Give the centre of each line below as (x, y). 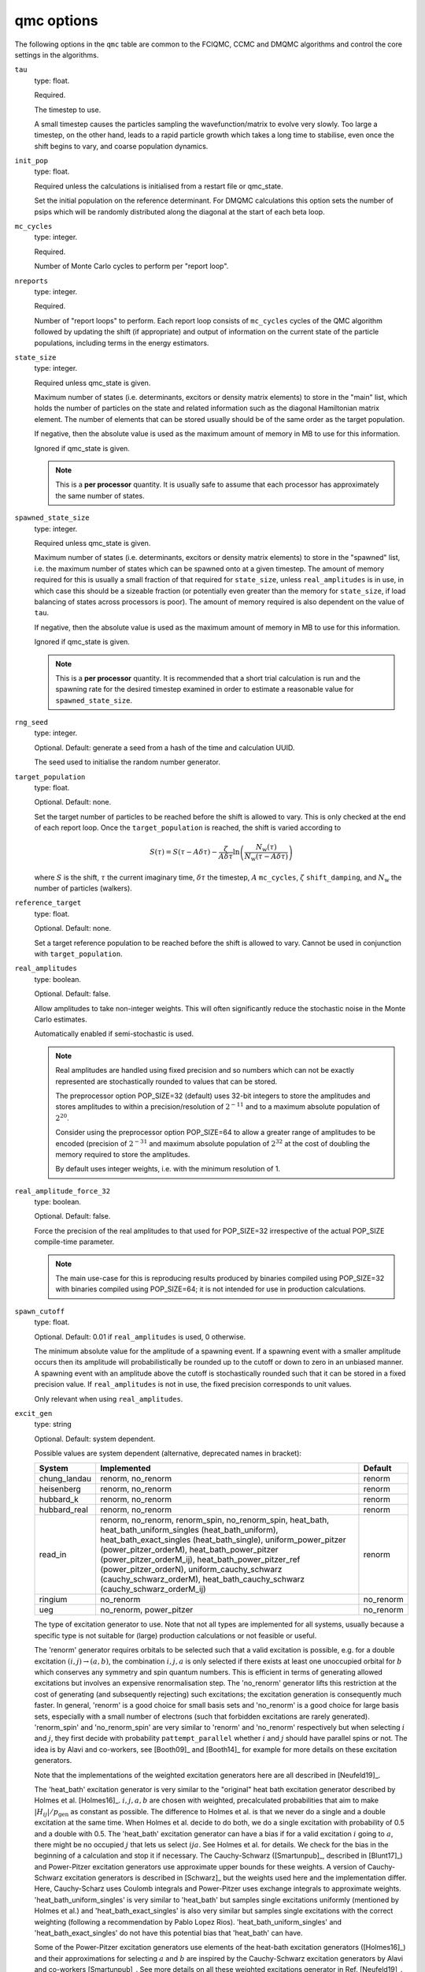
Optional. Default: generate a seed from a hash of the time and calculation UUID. (164, 747)
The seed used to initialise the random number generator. (127, 762)
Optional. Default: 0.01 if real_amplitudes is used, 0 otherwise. (140, 1336)
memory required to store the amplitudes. (123, 1154)
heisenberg (60, 1489)
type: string (53, 1425)
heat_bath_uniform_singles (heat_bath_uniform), (189, 1530)
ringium (53, 1600)
